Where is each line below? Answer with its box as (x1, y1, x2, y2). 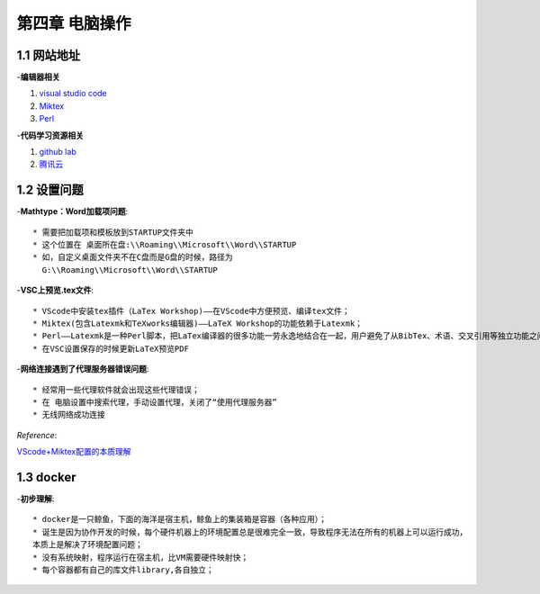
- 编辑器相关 (16, 72, 60, 83)
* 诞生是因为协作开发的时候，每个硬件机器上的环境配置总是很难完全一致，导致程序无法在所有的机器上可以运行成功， (32, 526, 468, 537)
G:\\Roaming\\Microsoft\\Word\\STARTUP (41, 265, 218, 274)
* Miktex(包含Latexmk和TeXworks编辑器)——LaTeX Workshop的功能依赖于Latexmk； (32, 319, 364, 328)
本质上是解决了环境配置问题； (32, 540, 143, 550)
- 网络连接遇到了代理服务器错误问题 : (16, 364, 149, 374)
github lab (39, 147, 76, 157)
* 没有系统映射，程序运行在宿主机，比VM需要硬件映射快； (32, 552, 249, 562)
